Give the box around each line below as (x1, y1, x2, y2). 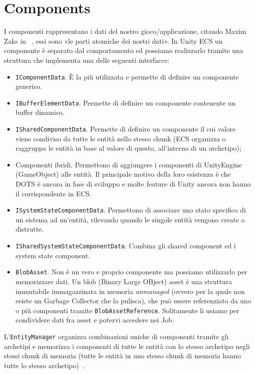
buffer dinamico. (15, 107, 65, 117)
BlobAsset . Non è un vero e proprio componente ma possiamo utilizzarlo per (15, 267, 247, 277)
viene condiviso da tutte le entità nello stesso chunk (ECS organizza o (15, 133, 226, 143)
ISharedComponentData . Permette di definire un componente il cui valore (15, 124, 236, 134)
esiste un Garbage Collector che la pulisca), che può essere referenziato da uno (15, 295, 252, 306)
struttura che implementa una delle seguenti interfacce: (4, 54, 170, 65)
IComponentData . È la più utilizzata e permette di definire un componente (15, 71, 239, 81)
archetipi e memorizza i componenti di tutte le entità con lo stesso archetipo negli (4, 341, 250, 351)
